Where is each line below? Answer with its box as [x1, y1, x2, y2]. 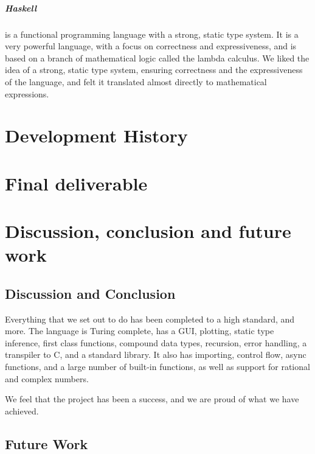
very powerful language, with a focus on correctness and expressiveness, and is [5, 40, 297, 52]
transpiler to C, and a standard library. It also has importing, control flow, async [5, 348, 306, 361]
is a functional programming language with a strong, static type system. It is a [5, 27, 299, 40]
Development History [5, 123, 188, 148]
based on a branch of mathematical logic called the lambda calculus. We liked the [5, 51, 310, 64]
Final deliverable [5, 170, 148, 195]
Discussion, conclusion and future [5, 218, 291, 243]
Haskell [5, 1, 37, 14]
